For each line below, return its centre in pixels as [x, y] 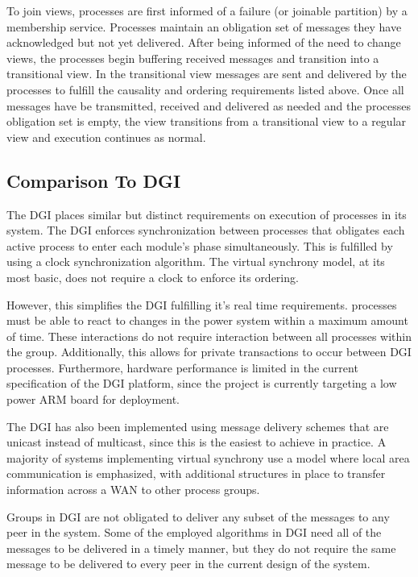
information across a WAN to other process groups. [133, 490]
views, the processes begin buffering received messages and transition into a [193, 58]
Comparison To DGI [94, 180]
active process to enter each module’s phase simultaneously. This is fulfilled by [200, 245]
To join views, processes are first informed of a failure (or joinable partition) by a [207, 10]
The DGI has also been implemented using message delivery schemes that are [198, 426]
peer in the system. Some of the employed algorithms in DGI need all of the [194, 532]
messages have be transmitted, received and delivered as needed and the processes [209, 105]
